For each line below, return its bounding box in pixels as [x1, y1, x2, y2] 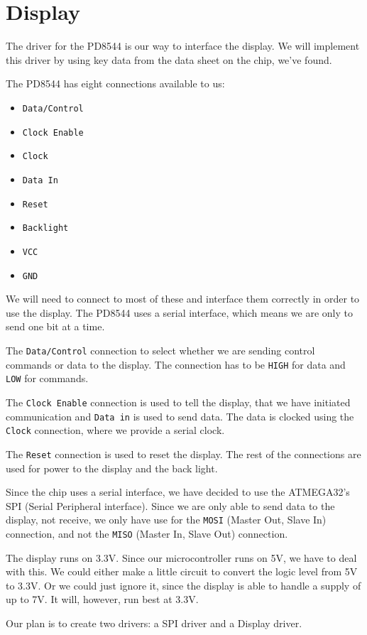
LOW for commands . [6, 371, 89, 386]
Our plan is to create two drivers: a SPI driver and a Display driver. [6, 616, 302, 630]
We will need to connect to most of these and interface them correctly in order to [6, 291, 360, 306]
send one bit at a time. [6, 319, 105, 334]
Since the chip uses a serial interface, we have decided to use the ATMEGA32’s [6, 484, 350, 499]
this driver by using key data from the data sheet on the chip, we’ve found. [6, 52, 332, 67]
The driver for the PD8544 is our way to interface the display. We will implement [6, 38, 360, 53]
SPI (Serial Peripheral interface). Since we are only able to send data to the [6, 498, 335, 513]
